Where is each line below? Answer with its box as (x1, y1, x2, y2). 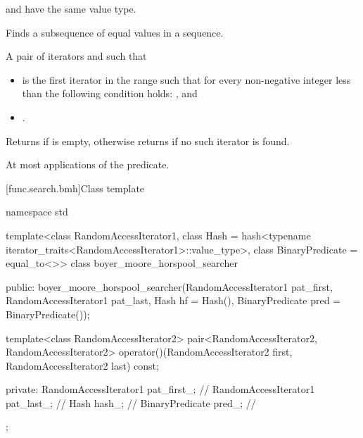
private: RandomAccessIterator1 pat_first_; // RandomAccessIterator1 (6, 382, 315, 396)
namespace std (6, 204, 68, 219)
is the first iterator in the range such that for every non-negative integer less (22, 72, 351, 87)
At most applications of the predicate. (6, 157, 170, 172)
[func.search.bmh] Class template (6, 180, 145, 195)
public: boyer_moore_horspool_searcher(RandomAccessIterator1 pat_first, (6, 279, 333, 294)
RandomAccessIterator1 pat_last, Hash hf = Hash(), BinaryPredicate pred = (6, 293, 340, 308)
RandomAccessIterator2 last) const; (6, 358, 159, 373)
